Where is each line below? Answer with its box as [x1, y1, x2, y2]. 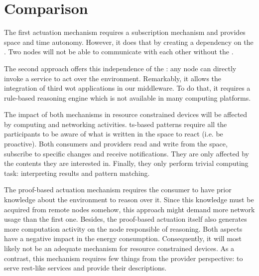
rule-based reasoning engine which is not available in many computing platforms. [4, 92, 251, 103]
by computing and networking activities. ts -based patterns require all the [4, 119, 227, 129]
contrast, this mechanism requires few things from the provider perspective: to [4, 253, 243, 263]
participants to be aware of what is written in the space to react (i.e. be [4, 129, 223, 139]
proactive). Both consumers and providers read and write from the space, [4, 138, 228, 149]
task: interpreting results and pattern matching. [4, 167, 150, 178]
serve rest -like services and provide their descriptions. [4, 263, 167, 273]
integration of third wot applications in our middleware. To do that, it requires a [4, 83, 251, 93]
